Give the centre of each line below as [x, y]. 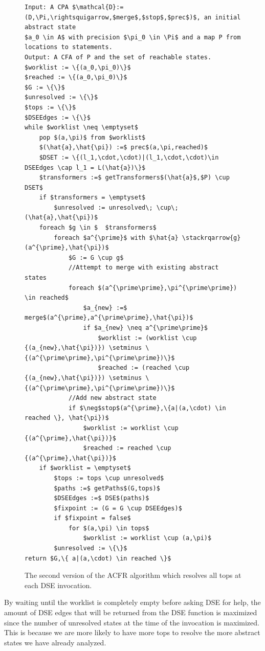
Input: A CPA [47, 7]
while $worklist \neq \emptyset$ [81, 128]
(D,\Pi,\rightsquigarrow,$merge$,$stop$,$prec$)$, [113, 17]
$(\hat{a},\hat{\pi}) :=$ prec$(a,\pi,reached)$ [123, 148]
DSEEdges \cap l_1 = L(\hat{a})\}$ [85, 167]
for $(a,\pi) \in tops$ [109, 528]
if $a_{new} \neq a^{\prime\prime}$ [145, 328]
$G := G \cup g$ [96, 257]
